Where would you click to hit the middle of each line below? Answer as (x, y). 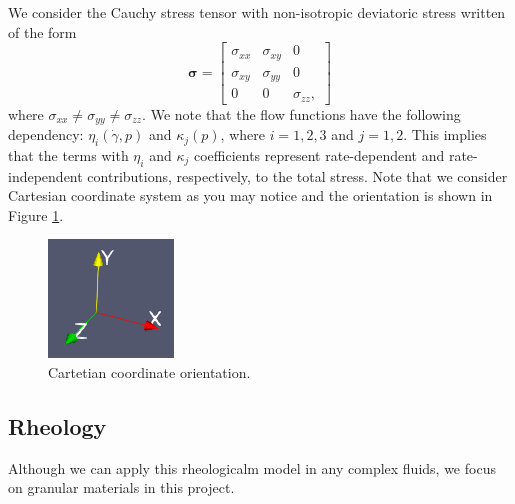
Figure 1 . (36, 214)
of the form (42, 31)
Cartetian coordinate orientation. (149, 372)
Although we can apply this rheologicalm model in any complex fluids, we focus (252, 467)
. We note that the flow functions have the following (301, 113)
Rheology (57, 426)
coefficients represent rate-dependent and (319, 154)
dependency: (46, 134)
